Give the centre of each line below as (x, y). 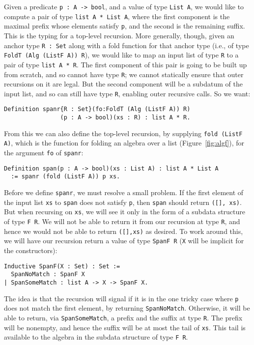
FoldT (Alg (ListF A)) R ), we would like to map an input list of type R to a (121, 55)
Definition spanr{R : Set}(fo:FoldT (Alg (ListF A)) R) (97, 109)
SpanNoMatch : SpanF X (48, 274)
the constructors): (31, 250)
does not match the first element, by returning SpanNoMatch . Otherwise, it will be (127, 308)
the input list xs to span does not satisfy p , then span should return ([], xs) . (123, 202)
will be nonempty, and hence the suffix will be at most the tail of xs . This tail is (125, 327)
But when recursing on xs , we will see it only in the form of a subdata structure (125, 212)
